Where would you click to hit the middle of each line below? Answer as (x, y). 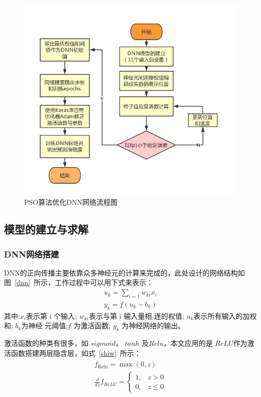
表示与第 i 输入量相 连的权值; (137, 315)
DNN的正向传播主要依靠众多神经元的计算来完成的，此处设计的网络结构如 (124, 272)
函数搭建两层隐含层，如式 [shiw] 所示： (76, 353)
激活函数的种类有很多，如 (46, 343)
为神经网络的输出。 (153, 325)
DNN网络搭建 (32, 254)
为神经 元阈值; (45, 325)
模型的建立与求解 (46, 229)
